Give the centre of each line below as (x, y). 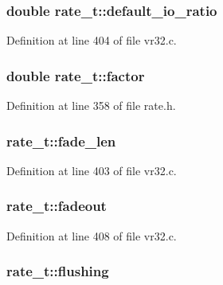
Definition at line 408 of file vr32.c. (92, 235)
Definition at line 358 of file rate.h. (91, 105)
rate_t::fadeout (57, 206)
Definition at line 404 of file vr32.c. (92, 40)
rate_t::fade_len (61, 141)
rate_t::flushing (58, 271)
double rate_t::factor (76, 75)
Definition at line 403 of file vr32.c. (92, 170)
